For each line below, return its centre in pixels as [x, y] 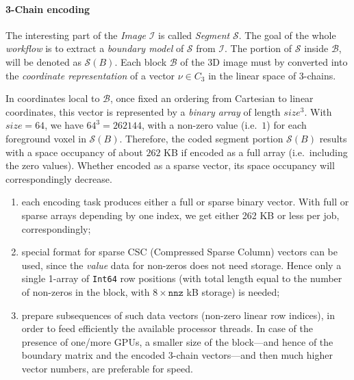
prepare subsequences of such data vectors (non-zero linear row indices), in [178, 315]
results [333, 138]
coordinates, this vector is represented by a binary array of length [143, 111]
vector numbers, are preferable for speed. [107, 368]
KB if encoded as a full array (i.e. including [256, 152]
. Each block [141, 61]
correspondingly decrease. [59, 178]
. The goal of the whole [287, 35]
